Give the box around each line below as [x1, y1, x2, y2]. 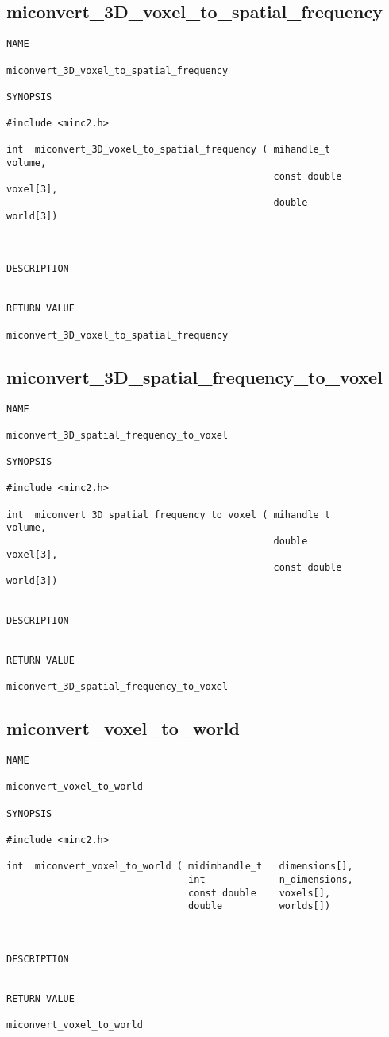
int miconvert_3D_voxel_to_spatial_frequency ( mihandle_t [6, 144, 331, 156]
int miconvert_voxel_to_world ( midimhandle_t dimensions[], [6, 861, 353, 873]
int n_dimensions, [188, 874, 353, 886]
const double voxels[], [188, 887, 331, 899]
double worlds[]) [188, 900, 331, 912]
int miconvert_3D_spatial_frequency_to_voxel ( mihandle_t [6, 509, 331, 520]
